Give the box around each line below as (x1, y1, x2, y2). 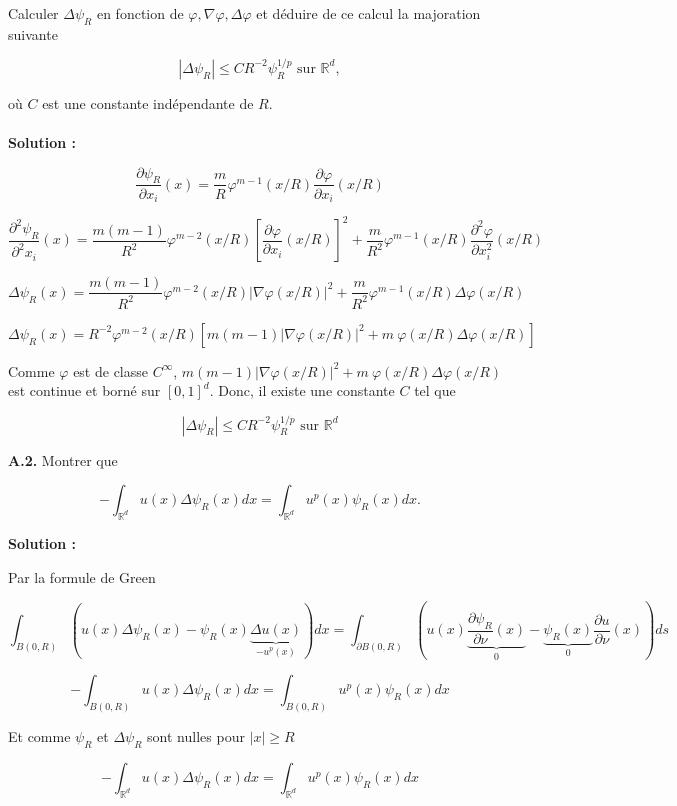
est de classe (73, 360, 148, 381)
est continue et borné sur (8, 380, 161, 401)
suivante (8, 23, 58, 44)
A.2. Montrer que (8, 449, 118, 470)
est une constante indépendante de (42, 92, 254, 113)
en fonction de (96, 3, 184, 23)
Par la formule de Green (8, 566, 156, 587)
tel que (414, 380, 456, 401)
